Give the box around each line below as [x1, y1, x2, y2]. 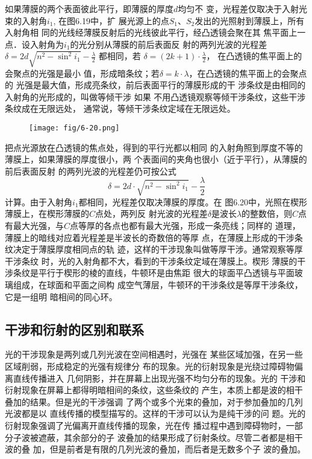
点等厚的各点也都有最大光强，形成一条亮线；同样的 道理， [70, 219, 301, 231]
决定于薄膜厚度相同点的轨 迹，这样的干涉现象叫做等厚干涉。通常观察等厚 [13, 243, 303, 255]
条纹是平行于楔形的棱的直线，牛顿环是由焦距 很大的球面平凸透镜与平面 [13, 266, 295, 279]
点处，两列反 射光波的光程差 [95, 207, 208, 220]
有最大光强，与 [5, 219, 64, 231]
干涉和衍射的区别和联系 [5, 319, 144, 338]
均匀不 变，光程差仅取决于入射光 [178, 2, 307, 14]
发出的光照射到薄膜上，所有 [195, 14, 305, 27]
